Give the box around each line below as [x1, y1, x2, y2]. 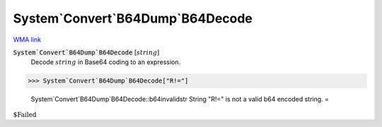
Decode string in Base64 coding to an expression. [30, 58, 181, 66]
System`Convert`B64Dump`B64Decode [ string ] [13, 48, 160, 56]
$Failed [13, 110, 37, 119]
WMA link [13, 35, 42, 44]
